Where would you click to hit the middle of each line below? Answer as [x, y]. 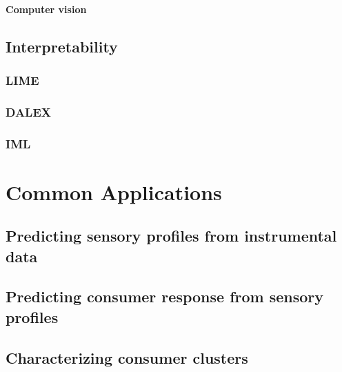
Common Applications [114, 192]
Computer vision [46, 9]
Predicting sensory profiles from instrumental [171, 236]
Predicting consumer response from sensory [165, 296]
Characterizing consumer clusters [127, 357]
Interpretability [62, 46]
